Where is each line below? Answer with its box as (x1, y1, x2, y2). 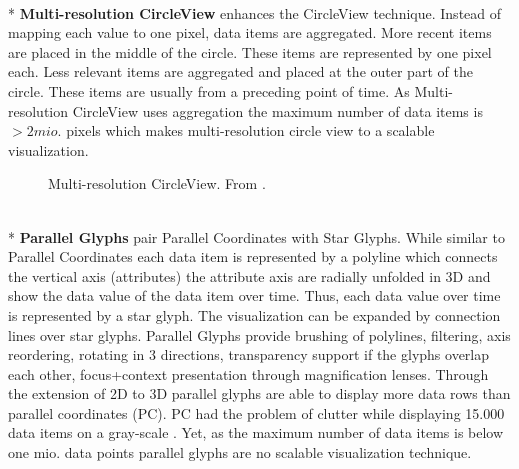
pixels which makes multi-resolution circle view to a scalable (66, 120, 435, 141)
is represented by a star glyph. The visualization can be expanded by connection (8, 304, 501, 325)
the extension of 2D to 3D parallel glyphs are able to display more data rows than (8, 383, 511, 404)
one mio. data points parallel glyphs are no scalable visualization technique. (8, 442, 472, 463)
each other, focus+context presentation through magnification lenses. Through (8, 363, 489, 384)
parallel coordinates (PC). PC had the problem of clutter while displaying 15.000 (8, 402, 505, 423)
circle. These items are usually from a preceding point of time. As (8, 80, 410, 101)
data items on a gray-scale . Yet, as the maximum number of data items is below (8, 422, 504, 443)
